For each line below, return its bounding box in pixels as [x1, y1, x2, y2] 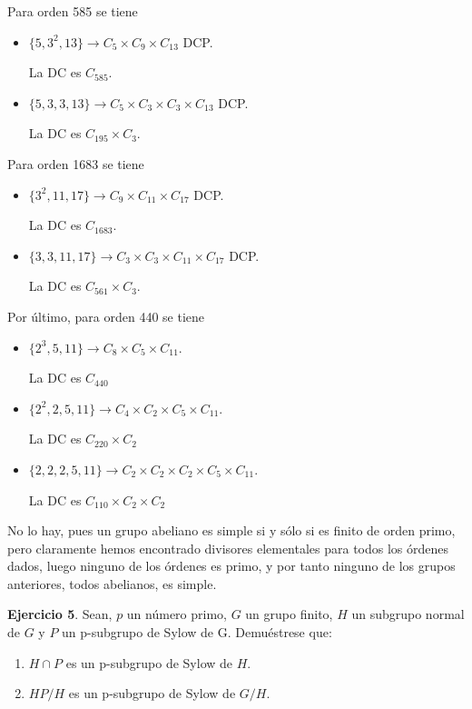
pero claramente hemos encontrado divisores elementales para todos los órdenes [7, 538, 449, 557]
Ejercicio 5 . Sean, [7, 604, 113, 624]
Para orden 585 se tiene [7, 2, 138, 20]
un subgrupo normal [351, 604, 465, 624]
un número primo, [126, 604, 227, 624]
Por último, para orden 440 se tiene [7, 306, 204, 325]
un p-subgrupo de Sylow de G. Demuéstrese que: [62, 623, 332, 642]
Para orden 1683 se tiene [7, 154, 144, 173]
